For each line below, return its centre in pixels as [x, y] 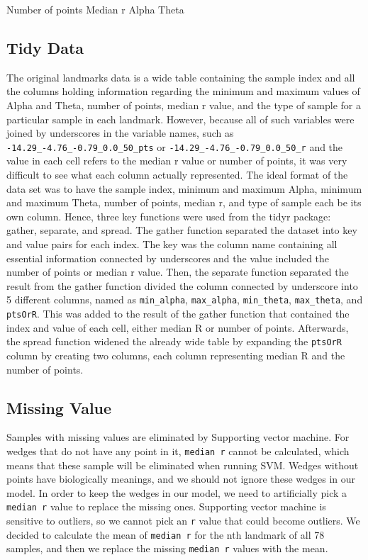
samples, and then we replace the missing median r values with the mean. [167, 548]
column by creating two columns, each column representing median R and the [176, 355]
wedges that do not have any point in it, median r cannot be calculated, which [178, 450]
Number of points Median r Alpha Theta [95, 9]
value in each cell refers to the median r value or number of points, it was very [177, 161]
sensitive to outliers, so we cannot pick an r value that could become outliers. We [183, 520]
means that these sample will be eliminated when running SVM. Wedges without [183, 465]
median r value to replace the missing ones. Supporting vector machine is [166, 506]
